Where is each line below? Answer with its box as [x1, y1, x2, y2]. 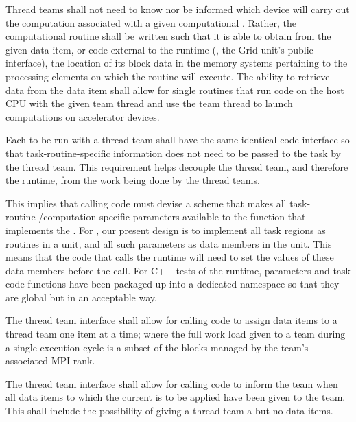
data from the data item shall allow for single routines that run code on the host [5, 82, 344, 97]
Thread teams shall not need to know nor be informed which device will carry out [5, 2, 350, 16]
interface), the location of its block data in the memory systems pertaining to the [5, 56, 348, 70]
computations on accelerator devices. [5, 109, 160, 124]
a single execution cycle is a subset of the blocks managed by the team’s [5, 340, 309, 354]
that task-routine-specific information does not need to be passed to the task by [5, 145, 341, 160]
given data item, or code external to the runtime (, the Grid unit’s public [5, 42, 313, 56]
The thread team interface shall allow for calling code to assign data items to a [5, 313, 337, 327]
